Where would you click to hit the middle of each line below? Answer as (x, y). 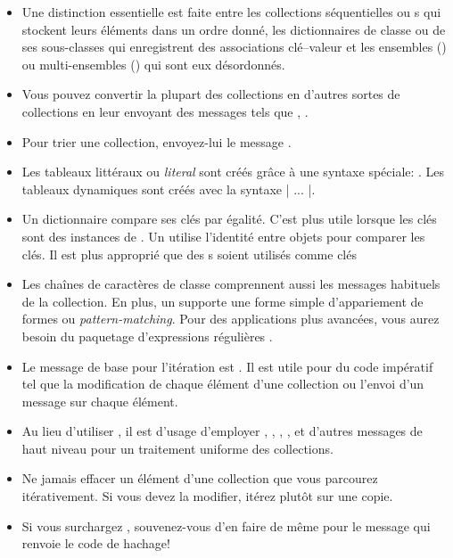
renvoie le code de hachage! (96, 543)
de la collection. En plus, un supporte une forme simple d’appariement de (222, 301)
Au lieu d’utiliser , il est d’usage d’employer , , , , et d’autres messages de (222, 431)
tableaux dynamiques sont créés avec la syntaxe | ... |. (169, 189)
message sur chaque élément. (100, 401)
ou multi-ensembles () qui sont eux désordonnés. (153, 64)
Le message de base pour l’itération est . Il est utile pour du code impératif (227, 366)
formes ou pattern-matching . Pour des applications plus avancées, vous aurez (231, 319)
